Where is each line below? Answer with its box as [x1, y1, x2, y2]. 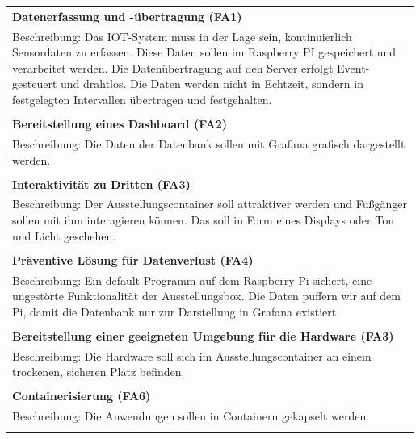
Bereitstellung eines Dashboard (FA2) [12, 115, 227, 132]
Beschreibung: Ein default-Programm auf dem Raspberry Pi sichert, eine [12, 271, 372, 288]
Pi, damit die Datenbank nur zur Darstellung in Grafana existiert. [12, 303, 340, 320]
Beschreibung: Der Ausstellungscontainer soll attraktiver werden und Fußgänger [12, 195, 407, 212]
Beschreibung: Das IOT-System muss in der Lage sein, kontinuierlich [12, 27, 352, 44]
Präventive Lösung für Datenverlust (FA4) [12, 251, 254, 268]
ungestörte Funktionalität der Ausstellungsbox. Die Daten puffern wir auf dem [12, 287, 401, 304]
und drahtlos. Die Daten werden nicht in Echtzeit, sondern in [60, 75, 363, 92]
